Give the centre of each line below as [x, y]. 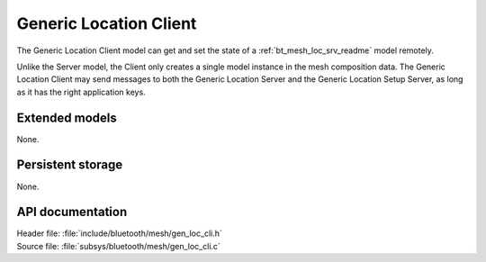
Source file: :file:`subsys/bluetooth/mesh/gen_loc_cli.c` [118, 246]
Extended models [67, 117]
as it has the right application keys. [81, 92]
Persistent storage [70, 165]
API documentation [72, 212]
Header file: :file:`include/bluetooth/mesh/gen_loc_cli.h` [119, 233]
